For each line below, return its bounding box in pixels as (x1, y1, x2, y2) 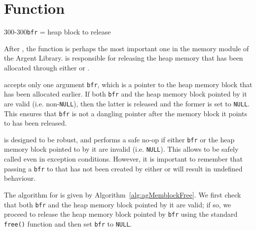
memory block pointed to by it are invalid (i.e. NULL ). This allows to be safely (4, 144, 239, 154)
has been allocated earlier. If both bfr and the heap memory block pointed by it (4, 89, 247, 99)
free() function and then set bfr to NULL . (4, 218, 132, 229)
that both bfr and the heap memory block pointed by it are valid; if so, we (4, 199, 231, 209)
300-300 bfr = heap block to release (4, 27, 111, 37)
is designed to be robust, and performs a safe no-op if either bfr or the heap (4, 134, 235, 144)
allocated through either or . (4, 62, 90, 72)
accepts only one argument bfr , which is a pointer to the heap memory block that (4, 79, 253, 89)
